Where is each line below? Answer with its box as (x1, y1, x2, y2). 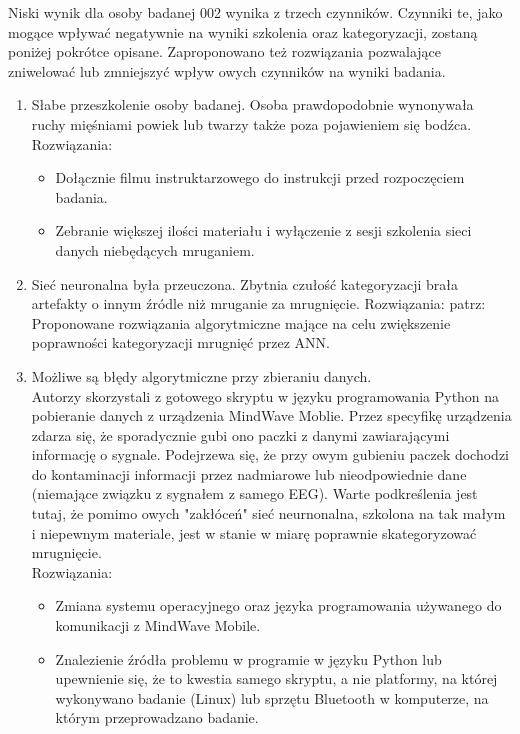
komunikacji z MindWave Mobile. (55, 615, 261, 636)
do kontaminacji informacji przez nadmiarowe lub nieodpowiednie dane (31, 463, 467, 484)
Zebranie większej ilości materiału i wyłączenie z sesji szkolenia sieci (55, 220, 472, 241)
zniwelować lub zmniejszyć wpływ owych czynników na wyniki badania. (8, 60, 446, 81)
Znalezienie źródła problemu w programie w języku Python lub (55, 648, 442, 669)
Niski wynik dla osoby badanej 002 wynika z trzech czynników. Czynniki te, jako (8, 2, 503, 22)
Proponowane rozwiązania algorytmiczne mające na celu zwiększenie (31, 312, 451, 333)
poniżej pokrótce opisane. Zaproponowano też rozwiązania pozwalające (8, 41, 442, 62)
